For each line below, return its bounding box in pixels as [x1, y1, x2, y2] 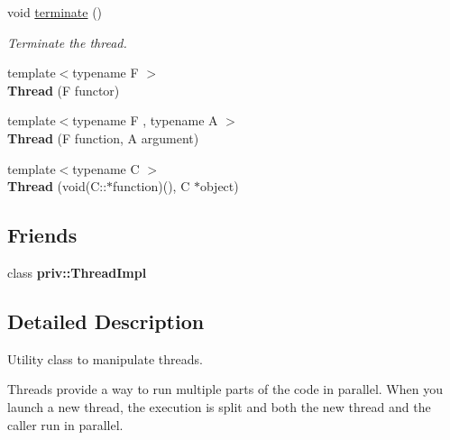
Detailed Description [7, 307, 205, 335]
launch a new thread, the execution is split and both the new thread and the [7, 397, 431, 416]
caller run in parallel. [7, 415, 124, 434]
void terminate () [7, 3, 103, 21]
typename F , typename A [72, 111, 218, 130]
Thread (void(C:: [7, 177, 107, 196]
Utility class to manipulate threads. [7, 349, 203, 368]
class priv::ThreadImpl [7, 262, 147, 281]
